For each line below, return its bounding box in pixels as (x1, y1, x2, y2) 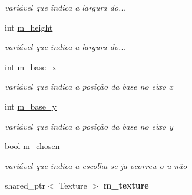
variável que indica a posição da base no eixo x (5, 80, 173, 92)
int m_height (5, 21, 53, 33)
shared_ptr (5, 179, 46, 191)
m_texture (103, 179, 149, 191)
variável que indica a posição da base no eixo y (5, 120, 173, 132)
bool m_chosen (5, 140, 60, 152)
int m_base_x (5, 60, 57, 72)
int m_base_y (5, 100, 57, 112)
